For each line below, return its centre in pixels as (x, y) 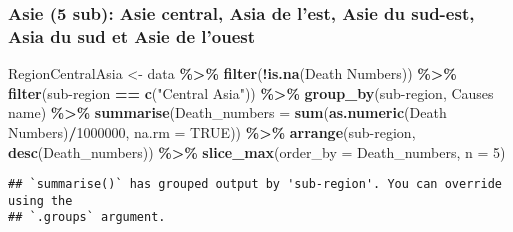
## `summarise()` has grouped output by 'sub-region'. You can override (255, 184)
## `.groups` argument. (87, 217)
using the (40, 200)
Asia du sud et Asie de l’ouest (131, 35)
